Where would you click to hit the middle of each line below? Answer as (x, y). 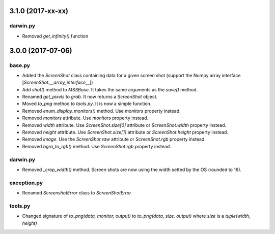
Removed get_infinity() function (55, 36)
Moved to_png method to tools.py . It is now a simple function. (87, 104)
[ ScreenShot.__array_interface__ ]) (58, 82)
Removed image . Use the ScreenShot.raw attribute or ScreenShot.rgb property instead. (114, 139)
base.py (20, 65)
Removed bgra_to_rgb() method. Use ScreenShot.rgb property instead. (97, 146)
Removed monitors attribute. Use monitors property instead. (85, 118)
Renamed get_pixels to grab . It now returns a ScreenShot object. (90, 97)
